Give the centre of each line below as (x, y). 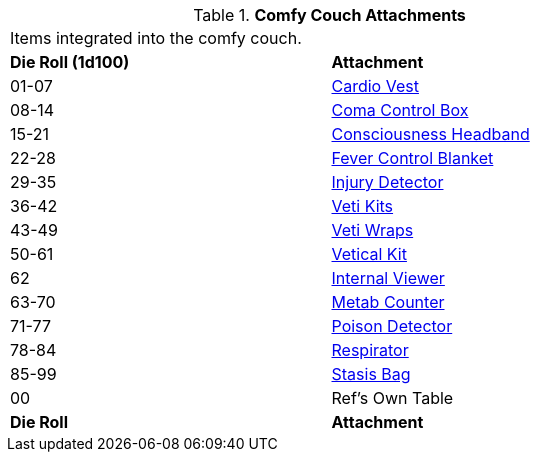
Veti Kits (362, 206)
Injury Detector (387, 182)
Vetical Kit (369, 254)
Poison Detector (392, 326)
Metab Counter (388, 302)
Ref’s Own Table (392, 398)
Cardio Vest (375, 86)
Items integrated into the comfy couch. (156, 38)
